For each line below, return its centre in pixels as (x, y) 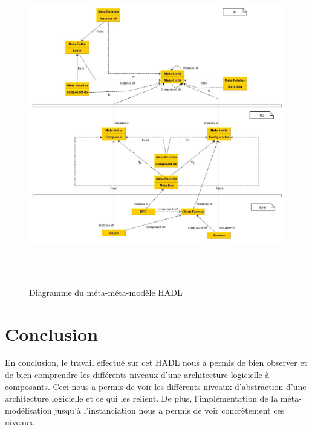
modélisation (28, 410)
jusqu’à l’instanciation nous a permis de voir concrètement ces (170, 410)
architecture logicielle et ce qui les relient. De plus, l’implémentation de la (141, 398)
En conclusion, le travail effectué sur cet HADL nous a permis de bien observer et (156, 363)
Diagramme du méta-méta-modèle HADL (106, 292)
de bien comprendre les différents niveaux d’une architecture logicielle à (137, 375)
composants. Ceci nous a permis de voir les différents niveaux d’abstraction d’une (156, 386)
